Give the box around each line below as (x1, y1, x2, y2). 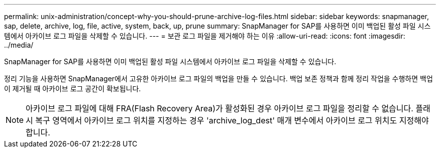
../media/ (4, 41, 34, 49)
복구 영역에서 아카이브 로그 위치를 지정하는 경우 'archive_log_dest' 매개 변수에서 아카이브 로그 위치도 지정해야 (35, 115, 429, 125)
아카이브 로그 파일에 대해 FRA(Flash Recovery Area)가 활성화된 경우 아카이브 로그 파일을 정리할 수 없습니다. (26, 103, 413, 113)
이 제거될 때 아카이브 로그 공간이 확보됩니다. (4, 84, 141, 93)
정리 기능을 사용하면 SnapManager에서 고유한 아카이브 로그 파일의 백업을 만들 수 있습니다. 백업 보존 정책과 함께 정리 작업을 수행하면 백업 (4, 74, 433, 83)
